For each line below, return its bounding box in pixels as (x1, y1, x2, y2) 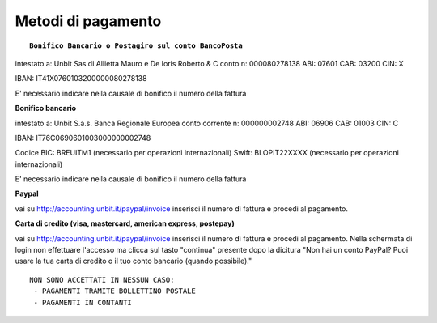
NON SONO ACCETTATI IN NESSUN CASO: (29, 275, 175, 284)
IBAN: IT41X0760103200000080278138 (15, 74, 147, 83)
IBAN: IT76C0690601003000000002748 (15, 133, 151, 142)
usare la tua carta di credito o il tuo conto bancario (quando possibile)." (15, 256, 252, 266)
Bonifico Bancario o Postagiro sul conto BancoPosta (29, 40, 243, 50)
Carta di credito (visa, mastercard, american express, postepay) (15, 219, 235, 228)
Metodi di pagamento (15, 12, 162, 30)
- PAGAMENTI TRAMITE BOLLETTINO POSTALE (33, 287, 196, 295)
